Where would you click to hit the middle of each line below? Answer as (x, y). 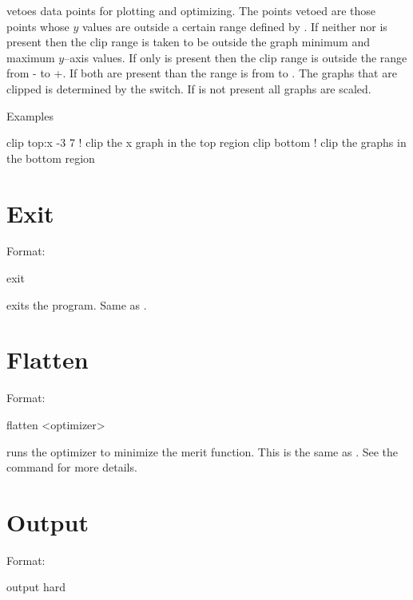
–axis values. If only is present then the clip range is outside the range (236, 57)
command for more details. (72, 467)
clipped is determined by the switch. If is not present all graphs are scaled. (189, 88)
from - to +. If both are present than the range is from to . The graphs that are (202, 73)
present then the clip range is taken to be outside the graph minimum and (188, 42)
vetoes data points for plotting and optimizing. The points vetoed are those (191, 10)
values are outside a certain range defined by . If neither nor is (234, 26)
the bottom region (51, 158)
